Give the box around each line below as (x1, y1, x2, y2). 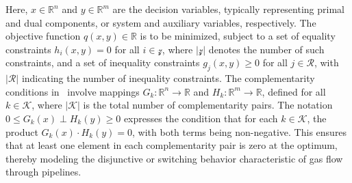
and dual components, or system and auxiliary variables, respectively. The (5, 15, 316, 29)
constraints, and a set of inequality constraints (5, 55, 200, 70)
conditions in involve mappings (5, 84, 140, 98)
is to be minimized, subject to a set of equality (140, 29, 336, 43)
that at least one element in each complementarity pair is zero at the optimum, (5, 138, 338, 152)
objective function (5, 29, 81, 43)
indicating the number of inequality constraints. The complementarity (21, 71, 315, 85)
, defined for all (262, 84, 326, 98)
